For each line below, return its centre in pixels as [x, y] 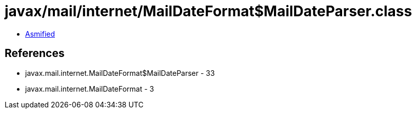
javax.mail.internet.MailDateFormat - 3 [90, 89]
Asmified [40, 34]
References [35, 53]
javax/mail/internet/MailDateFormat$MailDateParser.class [209, 11]
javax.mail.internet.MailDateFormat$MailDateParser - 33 [120, 73]
